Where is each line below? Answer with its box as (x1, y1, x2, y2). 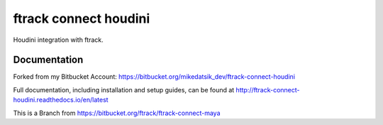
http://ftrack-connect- (235, 85, 300, 94)
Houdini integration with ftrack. (13, 36, 104, 44)
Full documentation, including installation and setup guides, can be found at (13, 85, 235, 94)
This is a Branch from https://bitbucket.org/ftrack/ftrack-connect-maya (13, 109, 221, 117)
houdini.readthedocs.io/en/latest (13, 96, 109, 104)
